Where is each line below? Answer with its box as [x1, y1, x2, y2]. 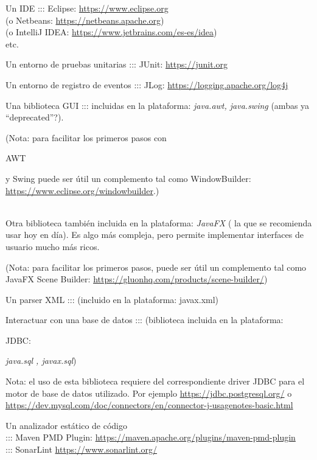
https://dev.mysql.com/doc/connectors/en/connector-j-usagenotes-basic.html [5, 399, 293, 411]
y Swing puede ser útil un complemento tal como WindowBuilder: [5, 172, 251, 184]
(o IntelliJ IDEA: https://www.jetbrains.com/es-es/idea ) [5, 26, 217, 38]
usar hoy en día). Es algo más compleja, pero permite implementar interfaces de [5, 228, 304, 241]
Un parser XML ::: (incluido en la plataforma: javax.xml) [5, 293, 219, 305]
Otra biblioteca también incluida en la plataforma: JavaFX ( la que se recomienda [5, 216, 312, 229]
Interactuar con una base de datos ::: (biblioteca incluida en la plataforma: [5, 313, 284, 326]
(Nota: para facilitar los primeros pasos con [5, 131, 167, 144]
